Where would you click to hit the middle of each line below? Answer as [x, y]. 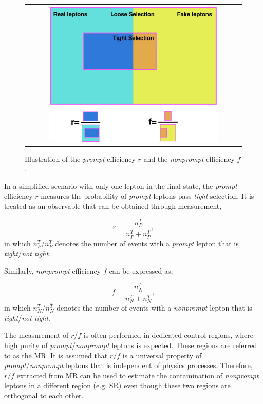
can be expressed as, [141, 270]
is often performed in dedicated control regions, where [168, 335]
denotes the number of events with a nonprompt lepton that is [154, 308]
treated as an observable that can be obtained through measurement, [113, 206]
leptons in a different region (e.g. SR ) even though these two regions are [117, 385]
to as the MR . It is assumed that [56, 355]
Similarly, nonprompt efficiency [53, 270]
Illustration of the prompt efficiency [80, 158]
